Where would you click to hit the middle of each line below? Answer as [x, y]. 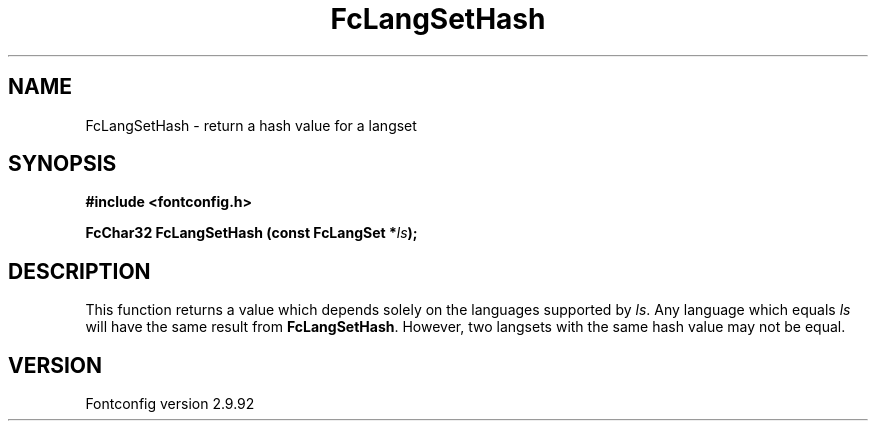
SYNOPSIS [62, 164]
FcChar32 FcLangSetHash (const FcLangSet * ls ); [251, 233]
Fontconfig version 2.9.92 [170, 404]
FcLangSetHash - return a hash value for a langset [251, 125]
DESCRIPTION [79, 271]
